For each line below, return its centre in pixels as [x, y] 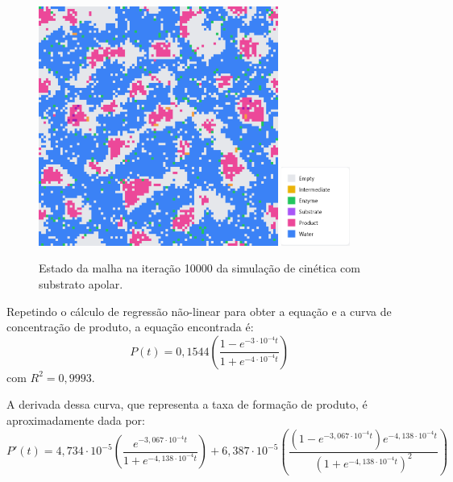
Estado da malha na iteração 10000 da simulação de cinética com [199, 268]
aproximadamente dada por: [76, 420]
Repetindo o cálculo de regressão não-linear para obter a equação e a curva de [199, 311]
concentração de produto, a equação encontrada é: [130, 327]
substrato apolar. [81, 283]
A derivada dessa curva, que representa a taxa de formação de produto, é [187, 404]
